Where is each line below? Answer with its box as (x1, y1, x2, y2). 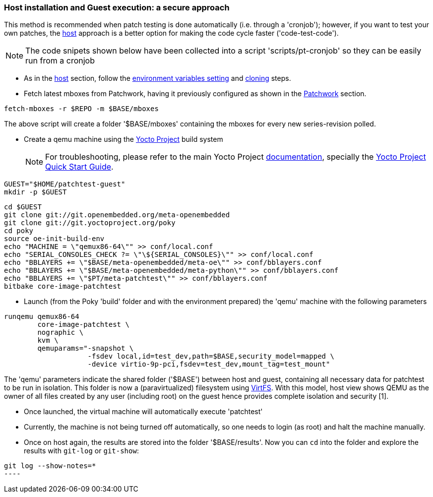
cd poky (4, 227, 34, 235)
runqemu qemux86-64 (4, 312, 79, 321)
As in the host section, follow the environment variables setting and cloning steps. (24, 74, 291, 83)
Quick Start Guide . (45, 162, 114, 172)
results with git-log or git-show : (24, 446, 139, 455)
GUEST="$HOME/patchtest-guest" (4, 180, 125, 188)
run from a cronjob (25, 56, 95, 66)
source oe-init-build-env (4, 235, 105, 243)
